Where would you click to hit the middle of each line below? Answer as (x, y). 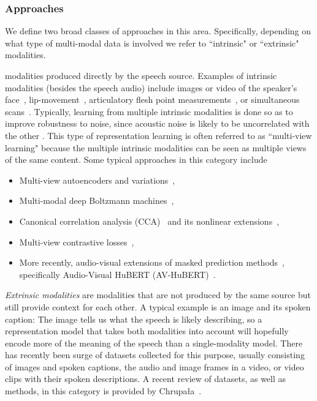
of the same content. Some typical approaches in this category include (136, 159)
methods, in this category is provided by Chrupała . (103, 391)
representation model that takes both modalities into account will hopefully (147, 331)
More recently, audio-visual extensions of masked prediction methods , (152, 262)
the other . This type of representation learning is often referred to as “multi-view (158, 135)
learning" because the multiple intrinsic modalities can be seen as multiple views (156, 147)
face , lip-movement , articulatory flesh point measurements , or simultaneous (152, 99)
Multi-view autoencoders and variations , (97, 180)
